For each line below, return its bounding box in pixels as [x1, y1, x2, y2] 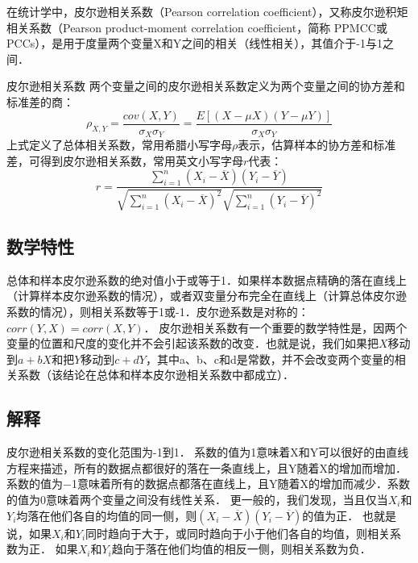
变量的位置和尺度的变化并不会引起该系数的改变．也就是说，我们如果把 [6, 335, 379, 352]
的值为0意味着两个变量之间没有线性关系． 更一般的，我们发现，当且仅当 [6, 491, 388, 508]
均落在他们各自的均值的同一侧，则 [16, 507, 197, 523]
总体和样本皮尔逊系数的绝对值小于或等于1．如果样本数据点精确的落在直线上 [6, 271, 407, 288]
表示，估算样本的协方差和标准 [238, 136, 396, 153]
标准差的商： [6, 93, 74, 110]
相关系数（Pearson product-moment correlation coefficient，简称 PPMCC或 [6, 19, 387, 35]
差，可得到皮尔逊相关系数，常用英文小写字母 [6, 152, 243, 169]
